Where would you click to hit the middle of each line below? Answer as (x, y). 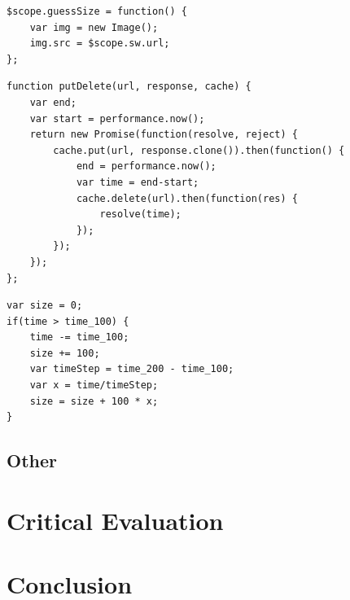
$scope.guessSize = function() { (97, 11)
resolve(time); (140, 215)
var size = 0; (45, 306)
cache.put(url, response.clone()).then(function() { (199, 150)
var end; (53, 102)
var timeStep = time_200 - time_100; (132, 369)
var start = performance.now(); (117, 118)
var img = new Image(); (94, 27)
